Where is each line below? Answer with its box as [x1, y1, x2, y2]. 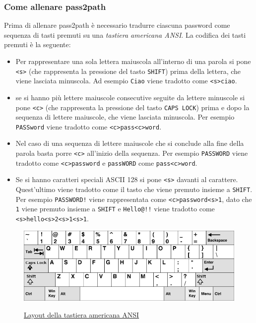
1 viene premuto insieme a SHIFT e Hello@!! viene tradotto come [15, 203, 215, 214]
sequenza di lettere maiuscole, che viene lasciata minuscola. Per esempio [15, 112, 235, 122]
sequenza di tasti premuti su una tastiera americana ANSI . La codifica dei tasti [4, 29, 246, 40]
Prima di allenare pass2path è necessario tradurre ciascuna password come [4, 20, 230, 30]
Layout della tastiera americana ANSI [24, 309, 139, 320]
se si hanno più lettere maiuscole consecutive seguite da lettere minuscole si [15, 92, 245, 102]
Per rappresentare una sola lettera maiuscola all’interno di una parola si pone [15, 56, 251, 66]
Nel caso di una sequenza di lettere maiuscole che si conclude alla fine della [15, 138, 244, 148]
